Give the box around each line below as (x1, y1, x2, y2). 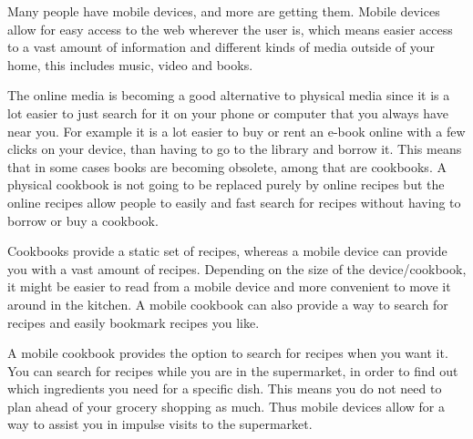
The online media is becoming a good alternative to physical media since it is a (7, 86, 450, 105)
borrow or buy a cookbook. (7, 210, 159, 230)
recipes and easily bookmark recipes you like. (7, 312, 260, 332)
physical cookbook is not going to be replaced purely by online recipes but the (7, 175, 445, 194)
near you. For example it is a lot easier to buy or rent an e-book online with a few (7, 121, 466, 140)
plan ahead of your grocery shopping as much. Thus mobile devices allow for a (7, 396, 445, 415)
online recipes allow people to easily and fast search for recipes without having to (7, 192, 461, 211)
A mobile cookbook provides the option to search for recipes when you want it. (7, 343, 448, 362)
